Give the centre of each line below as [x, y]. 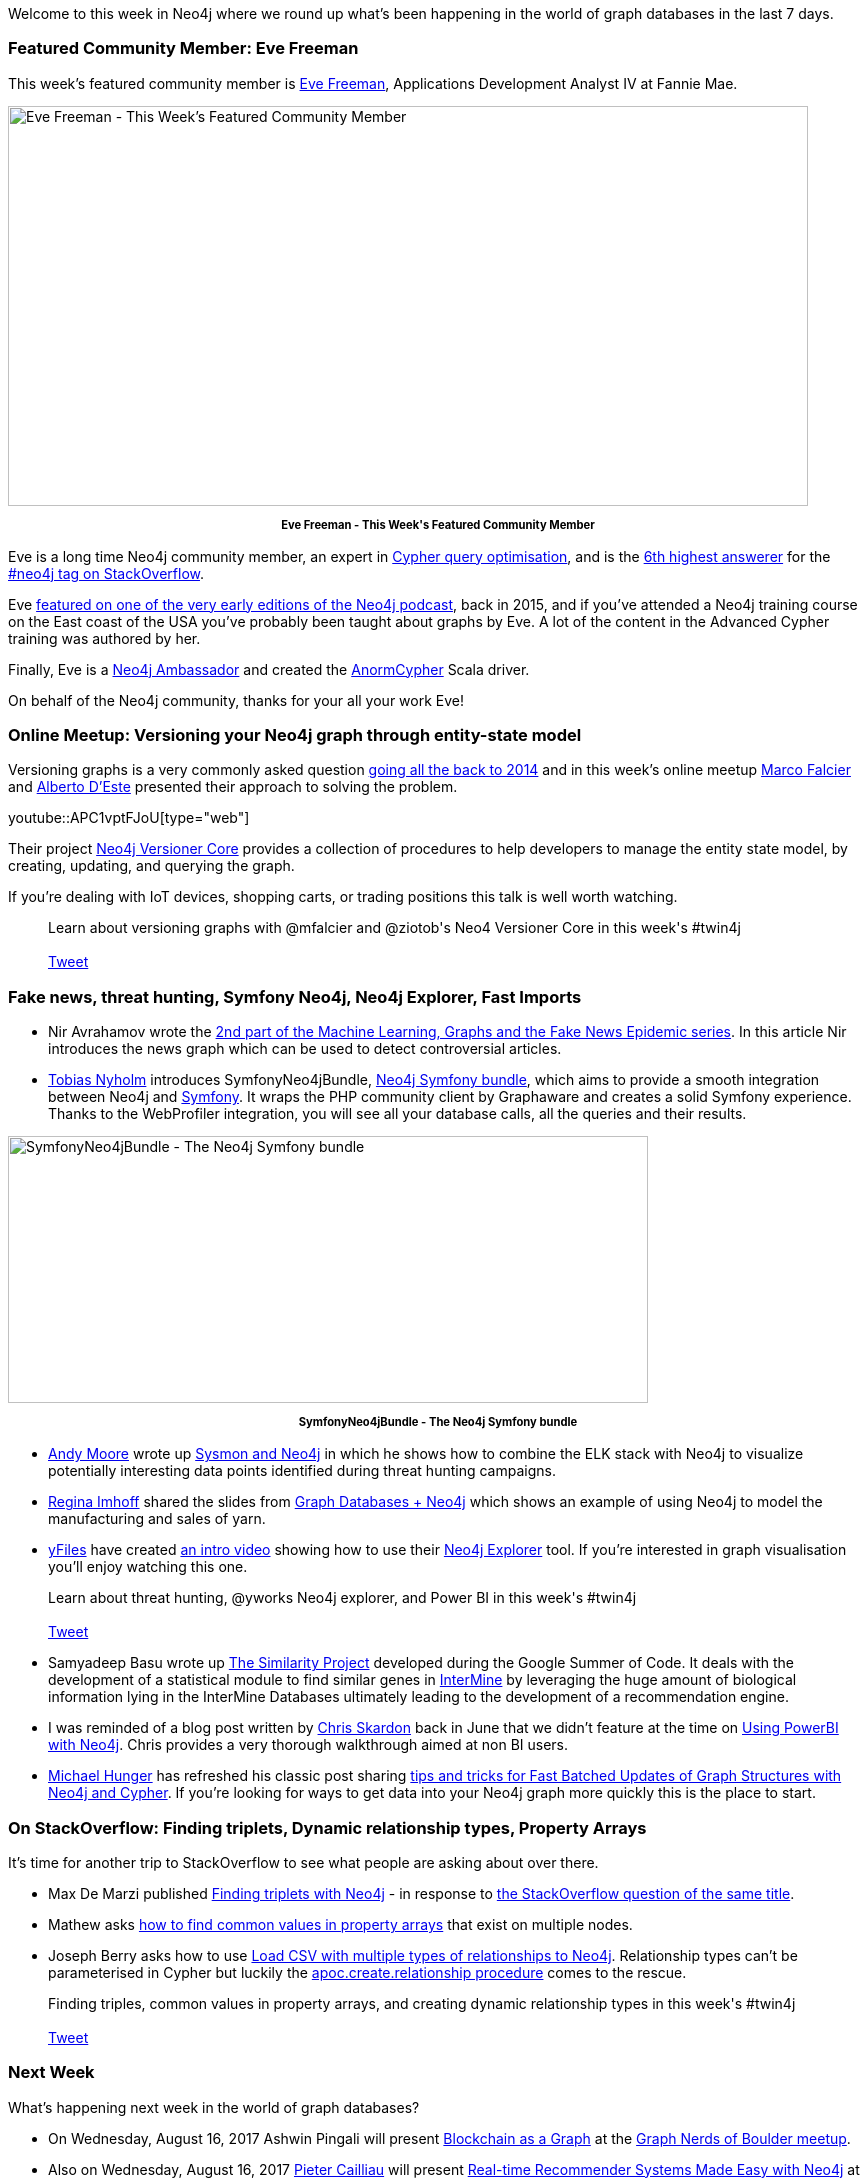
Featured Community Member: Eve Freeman [183, 48]
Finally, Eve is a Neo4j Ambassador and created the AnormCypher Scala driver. [269, 669]
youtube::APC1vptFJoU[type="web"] [129, 818]
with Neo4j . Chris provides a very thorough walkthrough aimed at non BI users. [308, 1745]
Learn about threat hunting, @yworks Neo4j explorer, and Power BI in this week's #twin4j [342, 1598]
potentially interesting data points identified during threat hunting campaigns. [302, 1471]
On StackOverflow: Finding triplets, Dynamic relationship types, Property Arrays [327, 1827]
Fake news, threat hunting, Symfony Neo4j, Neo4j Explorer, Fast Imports [295, 996]
